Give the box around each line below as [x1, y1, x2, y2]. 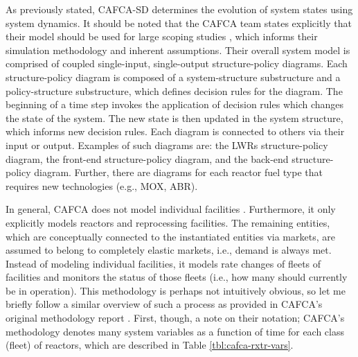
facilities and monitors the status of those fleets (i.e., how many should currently [6, 270, 348, 284]
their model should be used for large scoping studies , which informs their [6, 29, 318, 44]
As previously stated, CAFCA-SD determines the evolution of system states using [6, 2, 353, 16]
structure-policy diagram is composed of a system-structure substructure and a [6, 69, 341, 84]
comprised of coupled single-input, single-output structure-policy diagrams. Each [6, 56, 348, 71]
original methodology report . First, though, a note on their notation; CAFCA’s [6, 311, 345, 325]
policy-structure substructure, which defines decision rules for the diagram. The [6, 83, 343, 98]
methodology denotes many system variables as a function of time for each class [6, 324, 345, 338]
